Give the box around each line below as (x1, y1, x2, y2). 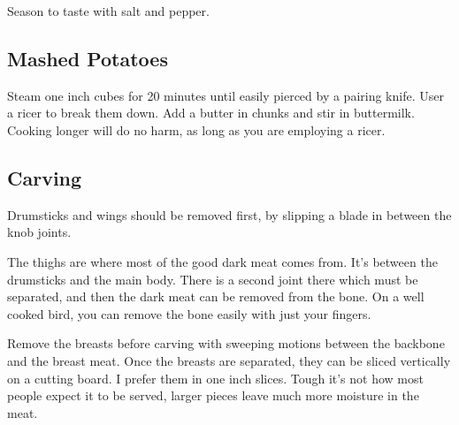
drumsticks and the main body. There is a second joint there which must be (7, 269, 418, 288)
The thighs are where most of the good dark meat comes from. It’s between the (7, 252, 438, 270)
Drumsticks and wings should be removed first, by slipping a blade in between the (7, 205, 452, 224)
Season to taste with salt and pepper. (7, 2, 210, 19)
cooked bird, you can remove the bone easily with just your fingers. (7, 304, 371, 323)
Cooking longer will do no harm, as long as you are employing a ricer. (7, 120, 386, 139)
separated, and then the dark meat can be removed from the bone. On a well (7, 287, 425, 306)
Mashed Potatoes (7, 44, 168, 72)
